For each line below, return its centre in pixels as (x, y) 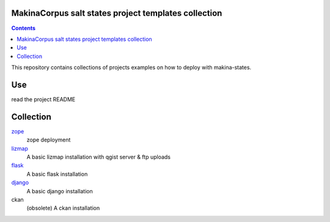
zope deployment (49, 140)
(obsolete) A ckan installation (63, 208)
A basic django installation (60, 191)
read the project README (43, 99)
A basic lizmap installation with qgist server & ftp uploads (99, 157)
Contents (24, 28)
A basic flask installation (57, 174)
